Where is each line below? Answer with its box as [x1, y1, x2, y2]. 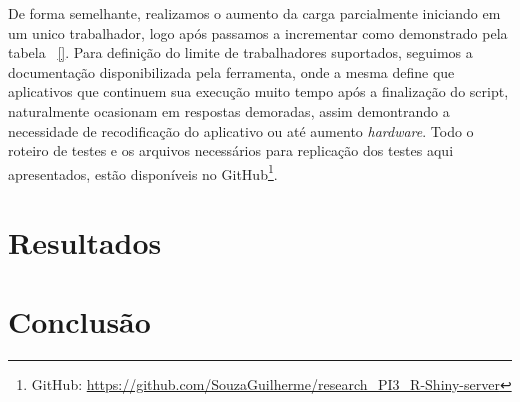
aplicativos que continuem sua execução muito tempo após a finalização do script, [8, 81, 509, 102]
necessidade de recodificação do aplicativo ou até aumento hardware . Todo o [8, 120, 474, 141]
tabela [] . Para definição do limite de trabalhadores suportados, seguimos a [8, 42, 473, 63]
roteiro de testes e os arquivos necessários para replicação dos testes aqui [8, 140, 454, 161]
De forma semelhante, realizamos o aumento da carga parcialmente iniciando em [8, 3, 501, 23]
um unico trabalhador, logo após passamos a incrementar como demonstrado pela [8, 22, 508, 43]
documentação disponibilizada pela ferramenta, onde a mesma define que [8, 61, 455, 82]
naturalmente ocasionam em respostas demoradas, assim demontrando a [8, 100, 450, 121]
